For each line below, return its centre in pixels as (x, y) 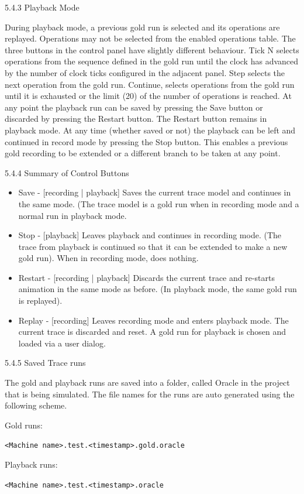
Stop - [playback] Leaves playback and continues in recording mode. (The (150, 235)
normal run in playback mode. (72, 215)
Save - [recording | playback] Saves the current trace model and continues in (155, 192)
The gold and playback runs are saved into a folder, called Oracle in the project (147, 382)
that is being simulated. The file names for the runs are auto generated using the (150, 394)
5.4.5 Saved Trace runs (45, 363)
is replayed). (40, 301)
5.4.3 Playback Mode (42, 7)
